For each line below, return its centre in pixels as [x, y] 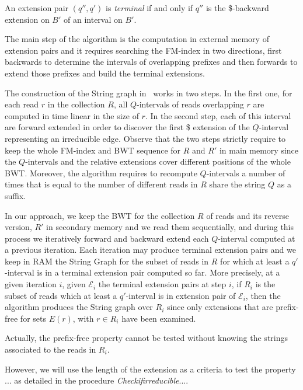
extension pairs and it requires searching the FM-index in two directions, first [143, 50]
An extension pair [37, 8]
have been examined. [159, 318]
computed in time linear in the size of [72, 115]
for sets [33, 318]
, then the [263, 295]
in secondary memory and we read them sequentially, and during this [170, 227]
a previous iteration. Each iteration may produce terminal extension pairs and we [150, 250]
